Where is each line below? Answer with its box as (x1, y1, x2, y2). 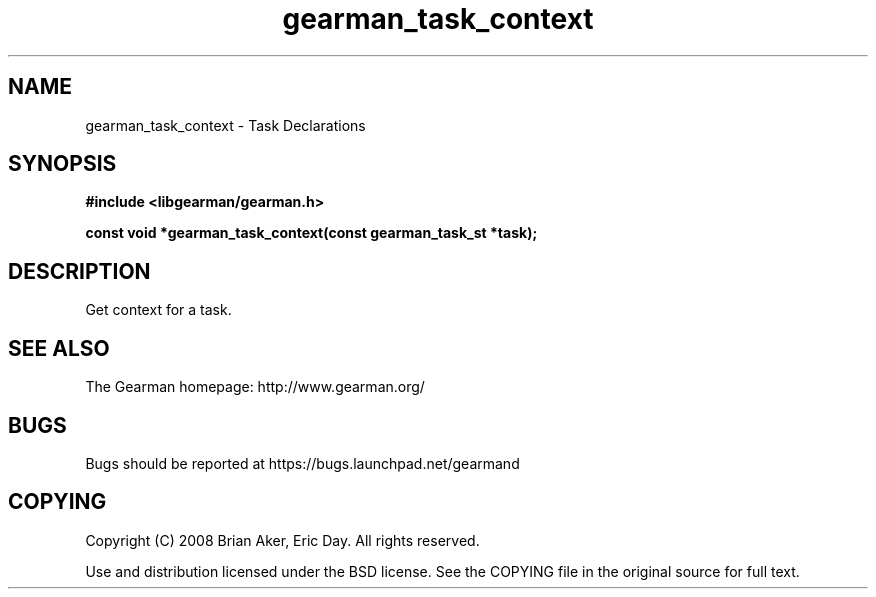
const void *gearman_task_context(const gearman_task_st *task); (85, 224, 538, 242)
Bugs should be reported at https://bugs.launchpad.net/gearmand (85, 454, 520, 472)
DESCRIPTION (8, 258, 151, 284)
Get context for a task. (85, 301, 232, 319)
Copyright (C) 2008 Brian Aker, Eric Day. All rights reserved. (85, 531, 480, 549)
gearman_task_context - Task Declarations (85, 116, 366, 134)
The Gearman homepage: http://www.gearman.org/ (85, 378, 425, 396)
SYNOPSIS (8, 151, 117, 177)
